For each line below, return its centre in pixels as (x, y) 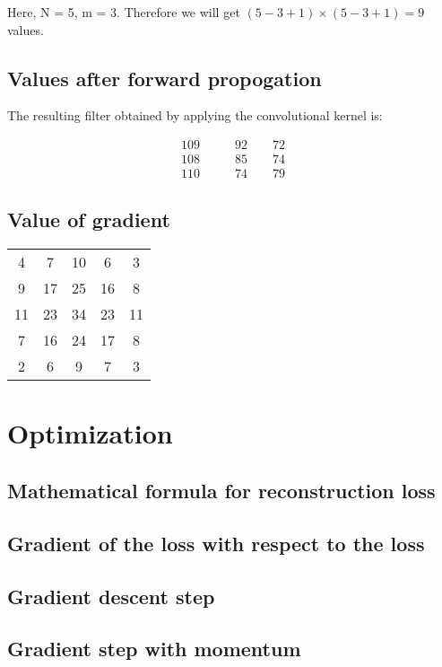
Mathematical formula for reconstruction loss (221, 491)
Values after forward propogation (165, 78)
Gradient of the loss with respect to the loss (216, 543)
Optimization (90, 433)
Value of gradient (89, 219)
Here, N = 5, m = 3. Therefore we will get (124, 12)
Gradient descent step (111, 596)
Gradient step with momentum (154, 649)
